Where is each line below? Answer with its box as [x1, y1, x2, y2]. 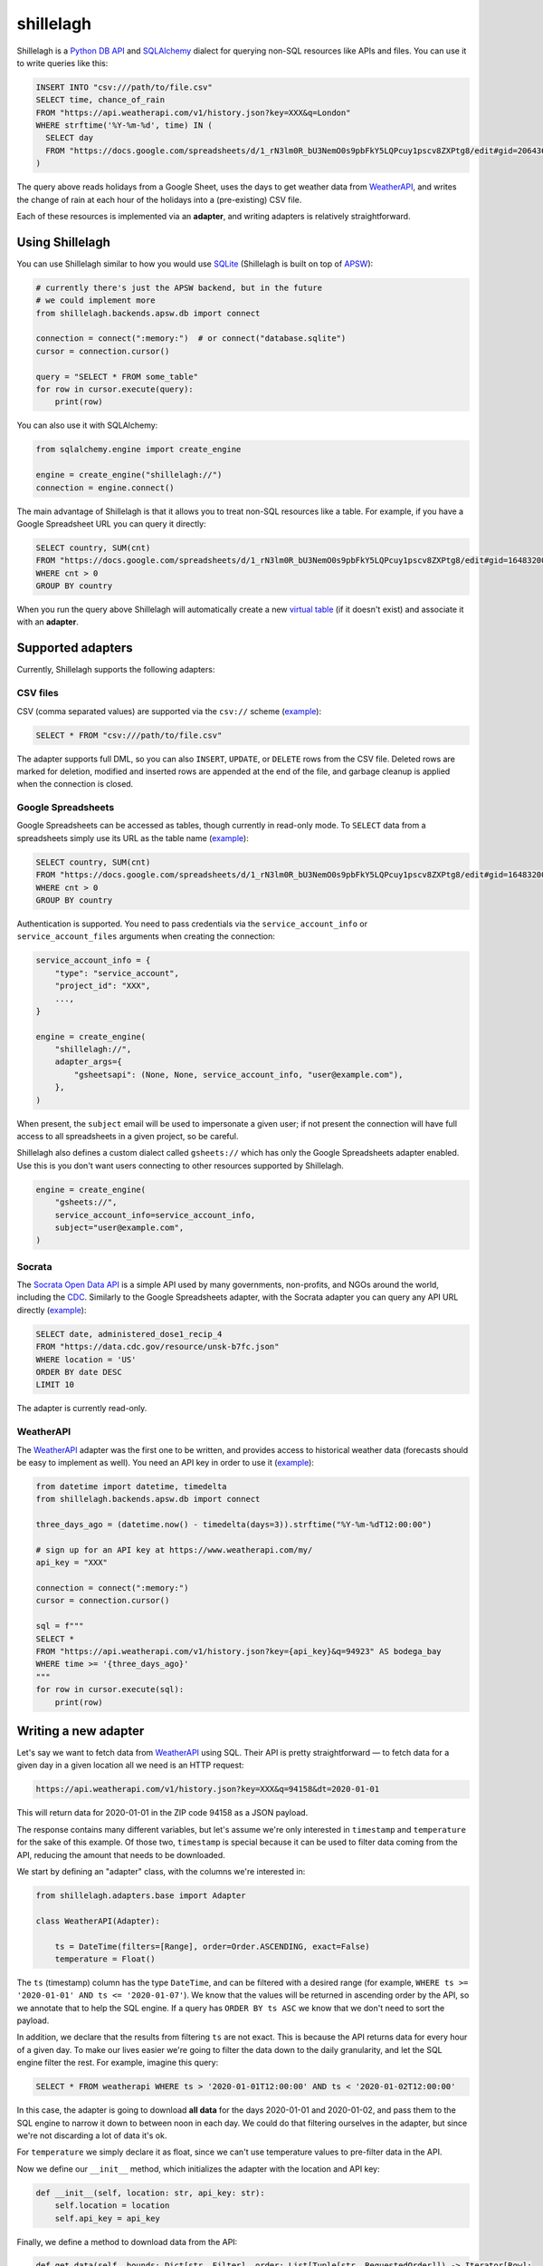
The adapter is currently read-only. [16, 1403, 148, 1414]
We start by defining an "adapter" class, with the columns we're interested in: [16, 1865, 306, 1876]
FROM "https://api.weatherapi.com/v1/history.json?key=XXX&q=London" [35, 107, 351, 118]
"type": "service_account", [54, 968, 180, 978]
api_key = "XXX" [35, 1557, 109, 1568]
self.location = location [54, 2201, 170, 2211]
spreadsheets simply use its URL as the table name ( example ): [16, 832, 249, 843]
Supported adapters [16, 640, 133, 656]
